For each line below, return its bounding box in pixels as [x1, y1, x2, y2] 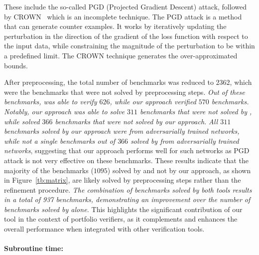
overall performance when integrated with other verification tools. [4, 224, 205, 234]
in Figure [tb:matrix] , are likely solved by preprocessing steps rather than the [4, 175, 241, 185]
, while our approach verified [110, 96, 196, 107]
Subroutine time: [4, 243, 63, 254]
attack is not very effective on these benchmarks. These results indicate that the [4, 155, 249, 165]
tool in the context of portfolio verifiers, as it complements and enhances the [4, 214, 238, 224]
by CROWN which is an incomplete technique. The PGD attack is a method [4, 11, 242, 21]
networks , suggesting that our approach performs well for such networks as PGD [4, 145, 250, 156]
